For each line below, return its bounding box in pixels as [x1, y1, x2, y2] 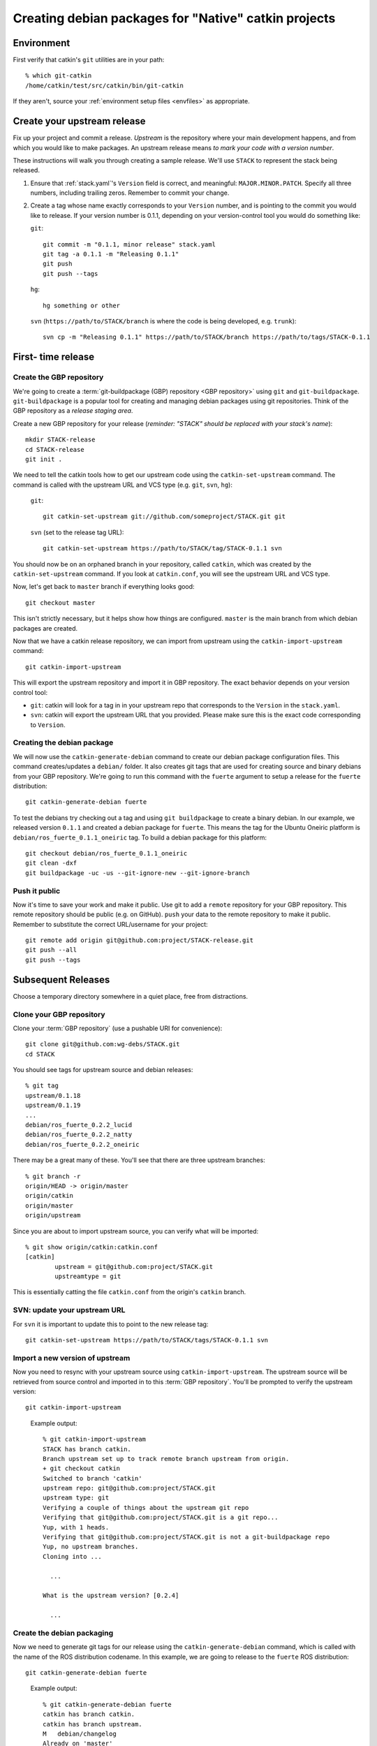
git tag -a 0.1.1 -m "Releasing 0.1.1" [43, 250, 179, 258]
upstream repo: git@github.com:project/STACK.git [43, 1484, 216, 1492]
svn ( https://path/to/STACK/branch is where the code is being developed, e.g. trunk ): [30, 317, 297, 325]
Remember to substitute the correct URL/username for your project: [13, 920, 209, 928]
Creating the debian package [13, 738, 114, 747]
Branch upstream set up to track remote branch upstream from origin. [43, 1455, 290, 1462]
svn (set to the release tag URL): [30, 528, 124, 536]
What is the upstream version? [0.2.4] [43, 1592, 179, 1599]
